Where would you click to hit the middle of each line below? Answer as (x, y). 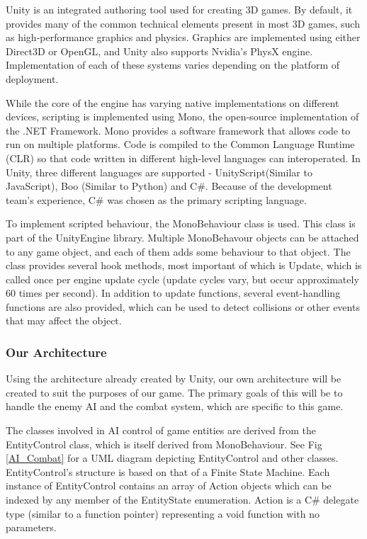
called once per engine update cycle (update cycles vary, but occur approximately (182, 279)
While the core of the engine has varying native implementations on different (173, 102)
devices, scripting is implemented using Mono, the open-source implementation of (182, 117)
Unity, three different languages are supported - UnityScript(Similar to (159, 172)
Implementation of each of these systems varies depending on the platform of (173, 65)
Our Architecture (56, 352)
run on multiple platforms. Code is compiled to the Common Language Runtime (180, 144)
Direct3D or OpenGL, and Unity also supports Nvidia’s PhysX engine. (159, 51)
